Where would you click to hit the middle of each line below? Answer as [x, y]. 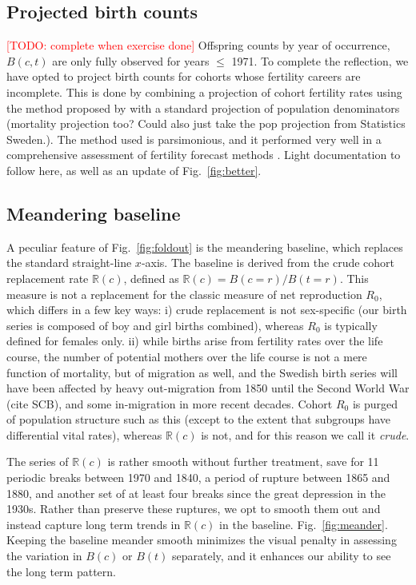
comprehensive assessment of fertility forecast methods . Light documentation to [204, 155]
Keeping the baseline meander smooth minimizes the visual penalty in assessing [202, 540]
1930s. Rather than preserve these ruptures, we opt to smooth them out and [194, 509]
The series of [38, 462]
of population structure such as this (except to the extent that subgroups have [199, 419]
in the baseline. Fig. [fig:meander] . [304, 524]
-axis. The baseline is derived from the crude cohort [268, 263]
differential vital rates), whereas [84, 434]
